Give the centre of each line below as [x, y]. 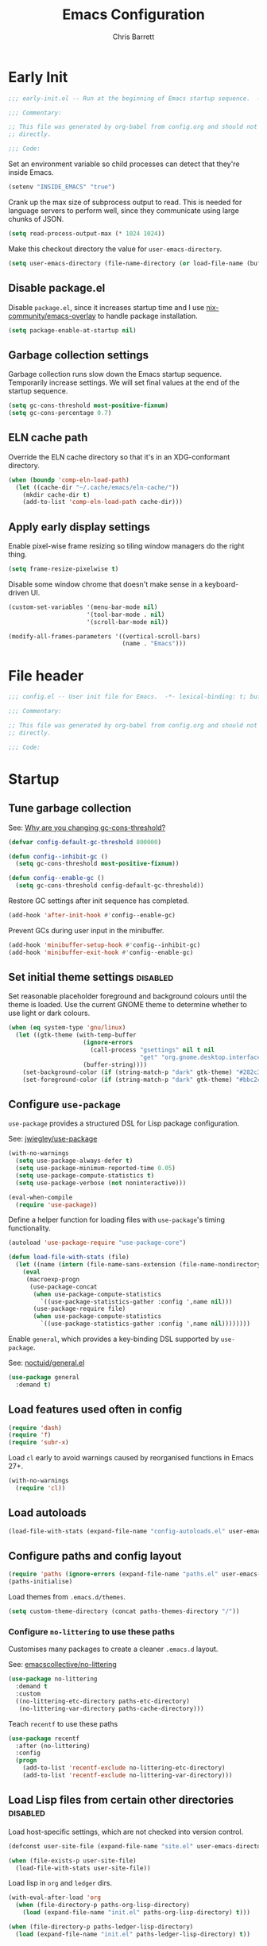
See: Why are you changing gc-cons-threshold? [87, 828]
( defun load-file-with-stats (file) [69, 1258]
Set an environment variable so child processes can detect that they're [124, 164]
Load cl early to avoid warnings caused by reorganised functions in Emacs [131, 1458]
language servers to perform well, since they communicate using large [124, 210]
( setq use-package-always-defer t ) [74, 1161]
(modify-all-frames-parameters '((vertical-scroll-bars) [104, 636]
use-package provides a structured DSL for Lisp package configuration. [124, 1123]
